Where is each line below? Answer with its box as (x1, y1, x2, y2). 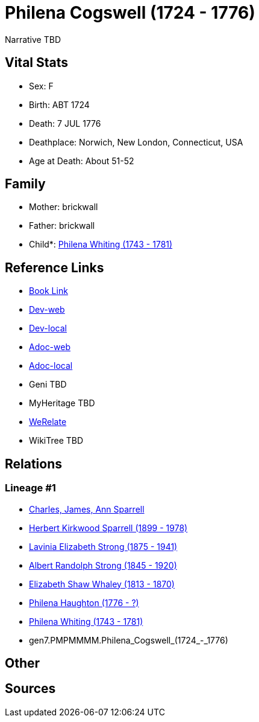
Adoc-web (29, 342, 71, 353)
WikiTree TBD (29, 435, 84, 446)
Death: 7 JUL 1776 (29, 118, 101, 129)
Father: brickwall (29, 220, 95, 231)
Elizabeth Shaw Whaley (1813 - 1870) (29, 578, 175, 589)
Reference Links (5, 260, 104, 275)
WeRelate (29, 417, 67, 427)
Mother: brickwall (29, 202, 98, 212)
